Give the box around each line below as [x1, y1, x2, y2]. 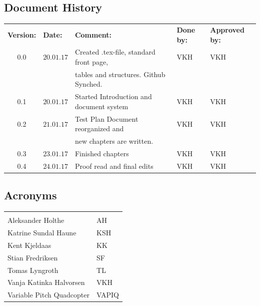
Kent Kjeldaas [7, 239, 51, 250]
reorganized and [74, 123, 124, 134]
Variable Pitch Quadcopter [7, 289, 90, 300]
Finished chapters [74, 148, 129, 158]
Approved [210, 24, 244, 35]
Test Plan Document [74, 113, 138, 124]
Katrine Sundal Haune [7, 227, 76, 237]
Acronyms [4, 187, 57, 203]
